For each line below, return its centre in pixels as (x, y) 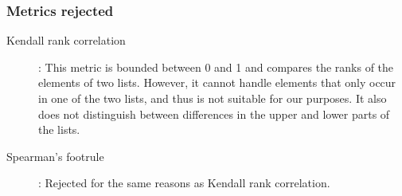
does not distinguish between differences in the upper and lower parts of (214, 114)
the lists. (59, 129)
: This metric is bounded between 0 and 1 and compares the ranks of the (216, 67)
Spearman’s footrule (55, 156)
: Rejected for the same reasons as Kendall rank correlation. (184, 183)
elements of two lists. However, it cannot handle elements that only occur (217, 82)
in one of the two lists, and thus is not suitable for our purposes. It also (213, 98)
